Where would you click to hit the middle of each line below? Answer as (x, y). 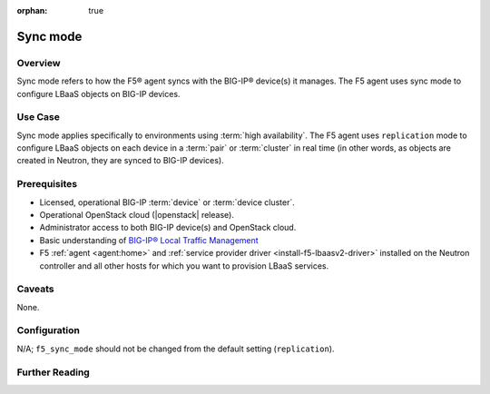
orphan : (32, 10)
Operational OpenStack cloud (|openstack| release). (137, 215)
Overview (39, 63)
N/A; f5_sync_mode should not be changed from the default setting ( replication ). (176, 349)
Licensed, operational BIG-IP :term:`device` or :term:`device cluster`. (167, 202)
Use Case (39, 117)
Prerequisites (47, 184)
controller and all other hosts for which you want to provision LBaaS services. (184, 266)
